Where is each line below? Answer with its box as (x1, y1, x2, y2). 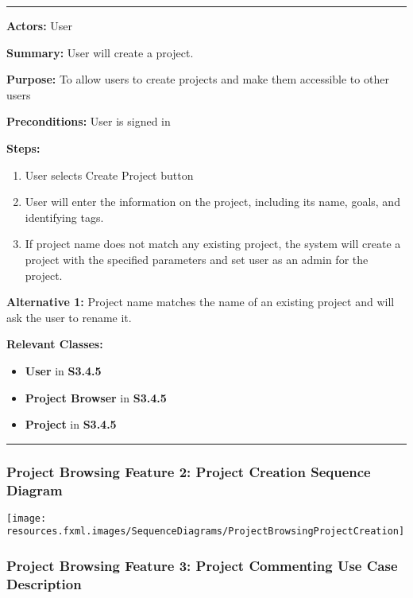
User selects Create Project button (25, 166, 194, 183)
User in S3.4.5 (25, 362, 102, 379)
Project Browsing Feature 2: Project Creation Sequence (6, 461, 371, 481)
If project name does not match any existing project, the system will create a (25, 235, 401, 252)
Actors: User (6, 17, 73, 33)
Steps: (6, 139, 41, 156)
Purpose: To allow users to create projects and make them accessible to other (6, 71, 389, 87)
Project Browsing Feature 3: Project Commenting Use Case (6, 556, 398, 576)
